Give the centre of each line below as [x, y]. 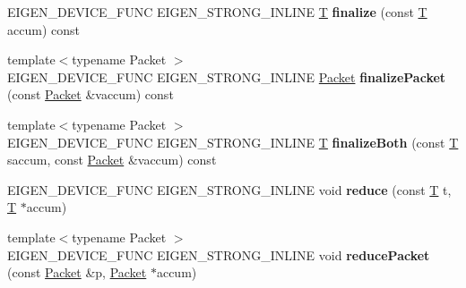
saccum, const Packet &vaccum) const [112, 160]
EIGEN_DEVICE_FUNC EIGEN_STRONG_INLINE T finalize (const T [217, 12]
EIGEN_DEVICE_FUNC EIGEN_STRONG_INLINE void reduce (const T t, [229, 189]
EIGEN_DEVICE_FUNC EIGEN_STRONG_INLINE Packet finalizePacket [227, 76]
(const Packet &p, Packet [77, 272]
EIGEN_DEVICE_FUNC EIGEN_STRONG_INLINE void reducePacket [219, 254]
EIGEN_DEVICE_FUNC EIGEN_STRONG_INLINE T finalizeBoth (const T [233, 142]
